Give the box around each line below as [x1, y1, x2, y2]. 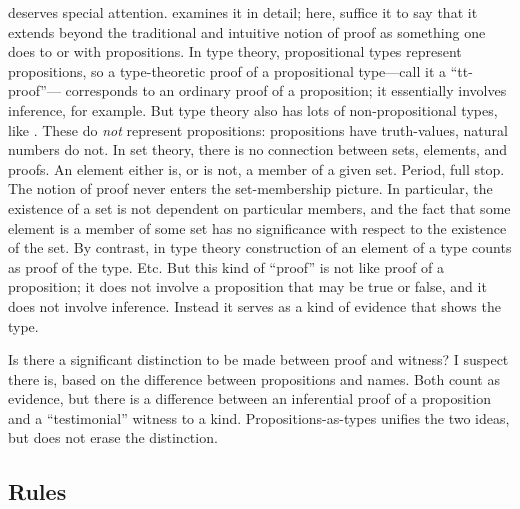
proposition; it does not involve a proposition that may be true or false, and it [8, 276, 487, 297]
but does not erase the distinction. [8, 427, 218, 448]
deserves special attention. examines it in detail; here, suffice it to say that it [8, 2, 478, 22]
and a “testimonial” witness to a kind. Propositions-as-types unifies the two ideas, [8, 407, 510, 428]
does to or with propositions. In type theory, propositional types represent [8, 41, 462, 62]
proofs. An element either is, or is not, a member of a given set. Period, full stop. [8, 158, 505, 179]
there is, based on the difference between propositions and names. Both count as [8, 368, 500, 389]
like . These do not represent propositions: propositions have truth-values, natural [8, 119, 508, 140]
